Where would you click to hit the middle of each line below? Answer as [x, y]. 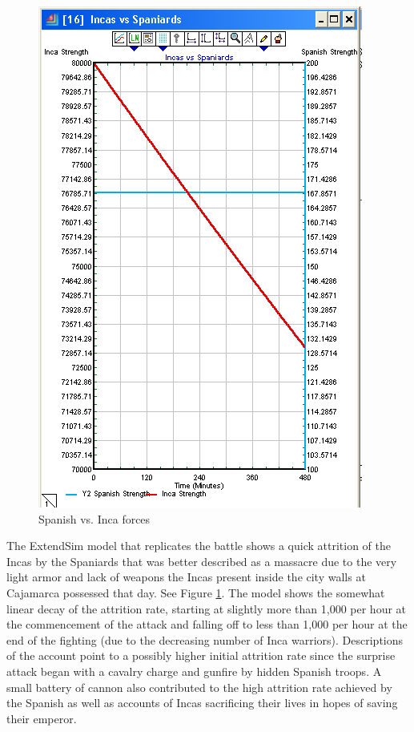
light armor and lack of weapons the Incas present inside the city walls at [186, 577]
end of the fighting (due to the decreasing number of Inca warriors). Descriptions [205, 639]
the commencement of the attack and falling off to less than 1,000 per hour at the [207, 624]
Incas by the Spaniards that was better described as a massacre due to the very [202, 561]
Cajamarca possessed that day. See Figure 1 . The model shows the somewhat [196, 592]
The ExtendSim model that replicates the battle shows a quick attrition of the [199, 546]
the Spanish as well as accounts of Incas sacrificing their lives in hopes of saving [202, 703]
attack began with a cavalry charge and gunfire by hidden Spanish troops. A [194, 671]
